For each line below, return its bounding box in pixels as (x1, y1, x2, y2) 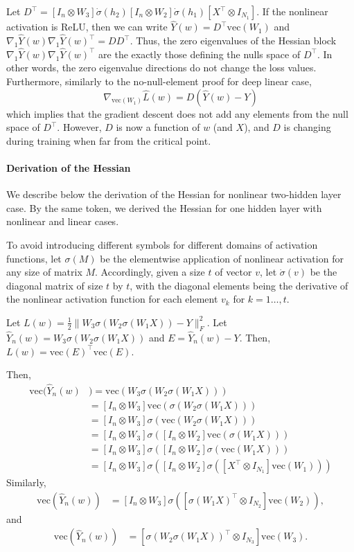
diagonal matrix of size (6, 278, 103, 292)
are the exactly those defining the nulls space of (98, 46, 301, 61)
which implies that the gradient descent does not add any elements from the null (6, 106, 348, 121)
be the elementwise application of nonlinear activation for (100, 251, 344, 265)
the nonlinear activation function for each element (6, 292, 218, 306)
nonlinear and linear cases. (6, 214, 119, 229)
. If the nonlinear (256, 4, 328, 18)
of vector (215, 265, 252, 279)
